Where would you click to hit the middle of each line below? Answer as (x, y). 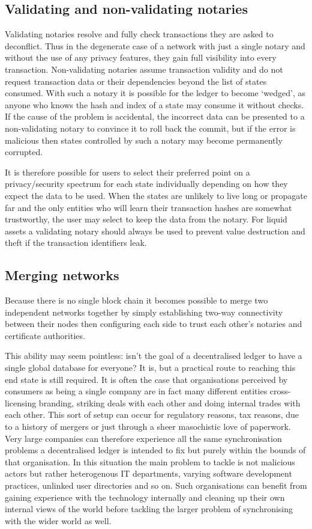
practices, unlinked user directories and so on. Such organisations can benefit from (156, 485)
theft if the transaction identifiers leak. (76, 243)
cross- (280, 391)
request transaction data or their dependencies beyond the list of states (136, 81)
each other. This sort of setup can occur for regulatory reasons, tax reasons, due (152, 414)
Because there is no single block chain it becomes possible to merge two (136, 300)
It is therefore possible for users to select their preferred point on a (127, 172)
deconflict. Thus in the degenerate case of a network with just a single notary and (155, 45)
